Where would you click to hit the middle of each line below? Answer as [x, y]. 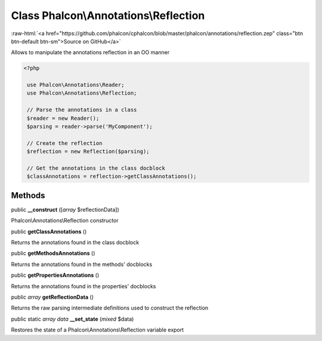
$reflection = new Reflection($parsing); [88, 151]
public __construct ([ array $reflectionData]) [65, 209]
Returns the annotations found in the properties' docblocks [83, 286]
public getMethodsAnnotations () [53, 254]
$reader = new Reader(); [63, 118]
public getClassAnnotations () [49, 231]
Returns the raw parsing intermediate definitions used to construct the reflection [110, 308]
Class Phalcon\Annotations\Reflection [108, 15]
